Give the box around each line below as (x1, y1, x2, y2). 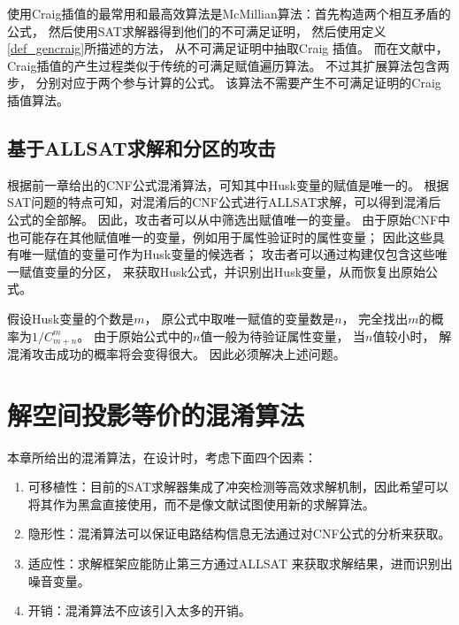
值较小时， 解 (372, 326, 452, 345)
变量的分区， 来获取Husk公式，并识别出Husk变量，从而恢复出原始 (43, 262, 426, 280)
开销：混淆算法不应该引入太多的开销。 (27, 601, 251, 620)
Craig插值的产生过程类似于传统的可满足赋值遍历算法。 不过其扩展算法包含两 (7, 56, 450, 74)
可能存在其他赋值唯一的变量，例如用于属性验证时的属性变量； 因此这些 (19, 227, 432, 246)
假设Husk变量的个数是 (7, 309, 134, 327)
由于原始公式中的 (94, 326, 194, 345)
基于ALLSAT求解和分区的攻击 (7, 133, 276, 161)
